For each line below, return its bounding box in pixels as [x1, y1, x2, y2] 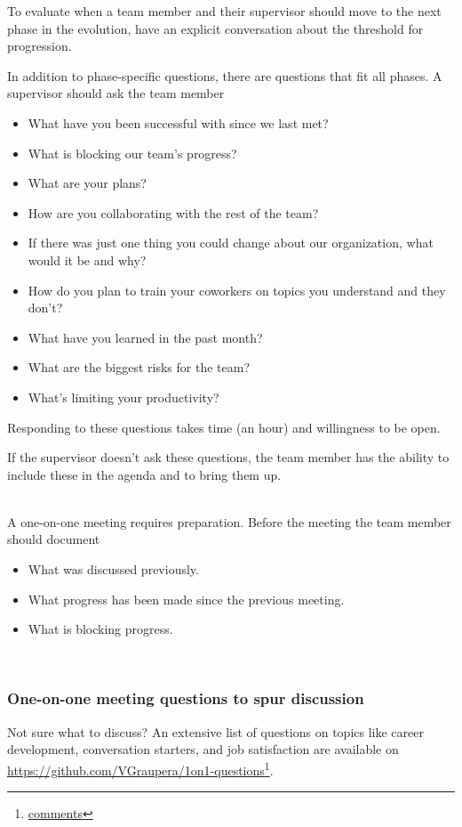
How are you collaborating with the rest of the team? [28, 203, 319, 222]
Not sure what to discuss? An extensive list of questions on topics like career [7, 722, 424, 741]
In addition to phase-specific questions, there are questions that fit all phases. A [7, 66, 442, 85]
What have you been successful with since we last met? [28, 113, 329, 132]
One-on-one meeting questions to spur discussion [7, 687, 364, 709]
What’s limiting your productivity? [28, 387, 219, 406]
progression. [7, 36, 72, 55]
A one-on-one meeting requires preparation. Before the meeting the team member [7, 512, 451, 531]
